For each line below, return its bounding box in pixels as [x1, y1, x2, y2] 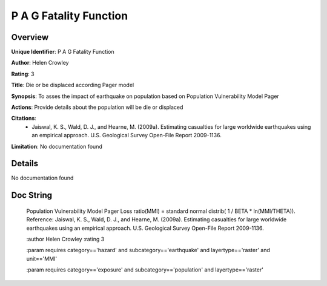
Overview [11, 32, 49, 42]
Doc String [11, 190, 53, 201]
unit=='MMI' [26, 255, 58, 262]
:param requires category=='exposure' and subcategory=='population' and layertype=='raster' [26, 266, 263, 273]
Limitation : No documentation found [11, 143, 102, 150]
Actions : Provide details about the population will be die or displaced [11, 103, 183, 111]
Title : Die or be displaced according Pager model [11, 82, 134, 89]
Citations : [11, 115, 36, 122]
